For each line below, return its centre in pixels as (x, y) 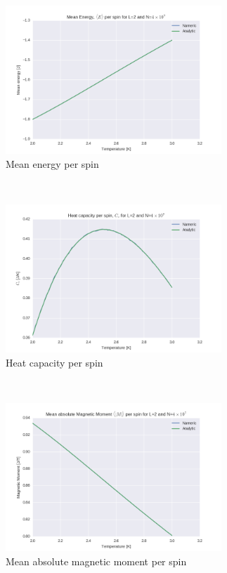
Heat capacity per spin (54, 362)
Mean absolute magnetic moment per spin (96, 561)
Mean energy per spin (52, 163)
